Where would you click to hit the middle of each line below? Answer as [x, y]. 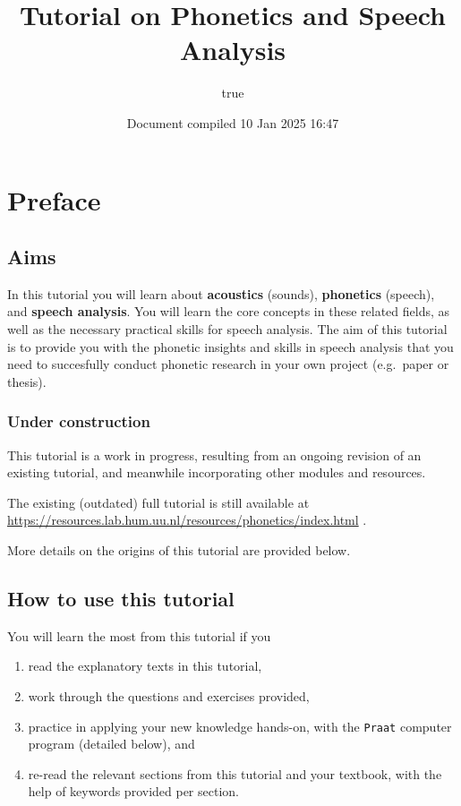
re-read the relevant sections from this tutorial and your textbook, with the [235, 773]
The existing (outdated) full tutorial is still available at [158, 502]
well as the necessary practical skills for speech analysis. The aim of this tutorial [227, 329]
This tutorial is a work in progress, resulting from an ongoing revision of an [214, 454]
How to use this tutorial [121, 599]
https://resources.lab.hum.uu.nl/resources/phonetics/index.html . [187, 520]
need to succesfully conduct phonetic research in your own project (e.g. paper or [228, 364]
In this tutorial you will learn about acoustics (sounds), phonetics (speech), [221, 293]
